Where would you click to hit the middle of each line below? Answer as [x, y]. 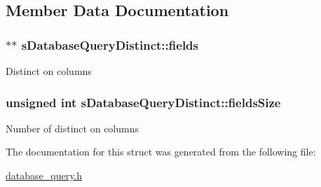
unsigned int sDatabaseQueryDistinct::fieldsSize [143, 102]
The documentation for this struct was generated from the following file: [161, 152]
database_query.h [44, 175]
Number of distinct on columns [72, 128]
